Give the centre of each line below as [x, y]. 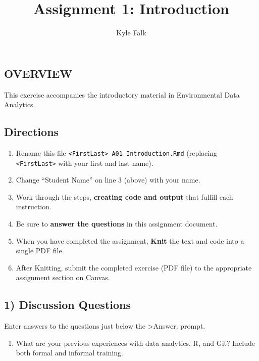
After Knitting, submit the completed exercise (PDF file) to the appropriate [134, 267]
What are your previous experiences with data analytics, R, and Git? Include [135, 343]
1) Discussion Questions [67, 305]
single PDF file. [40, 251]
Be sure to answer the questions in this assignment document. [117, 224]
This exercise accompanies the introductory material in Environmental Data [122, 94]
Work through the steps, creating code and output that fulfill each [124, 196]
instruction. [34, 207]
